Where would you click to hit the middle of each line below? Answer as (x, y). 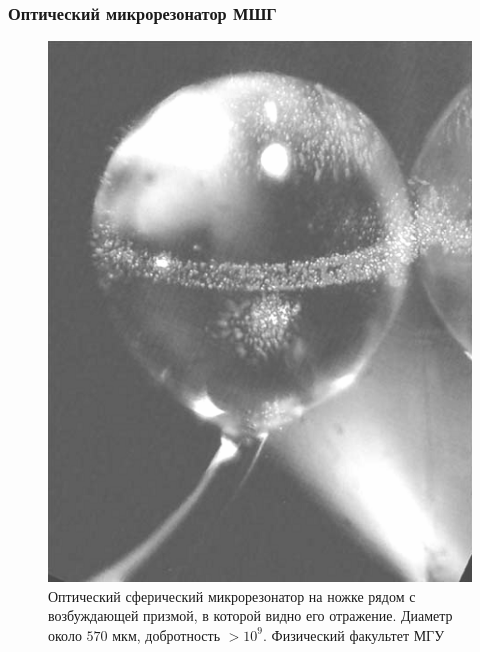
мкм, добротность (166, 634)
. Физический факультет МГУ (354, 634)
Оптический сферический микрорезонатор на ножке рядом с (232, 595)
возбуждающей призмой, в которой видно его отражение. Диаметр (250, 615)
